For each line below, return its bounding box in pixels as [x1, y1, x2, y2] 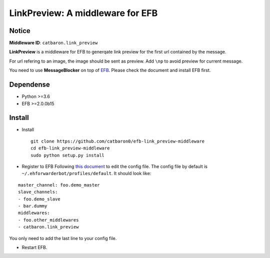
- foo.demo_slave [18, 196, 60, 202]
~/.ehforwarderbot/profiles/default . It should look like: [21, 170, 151, 176]
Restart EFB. [21, 244, 47, 250]
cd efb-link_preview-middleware [30, 145, 110, 151]
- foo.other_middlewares [18, 217, 79, 222]
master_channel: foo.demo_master [18, 182, 100, 187]
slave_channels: [18, 189, 58, 195]
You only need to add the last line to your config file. [9, 235, 117, 241]
